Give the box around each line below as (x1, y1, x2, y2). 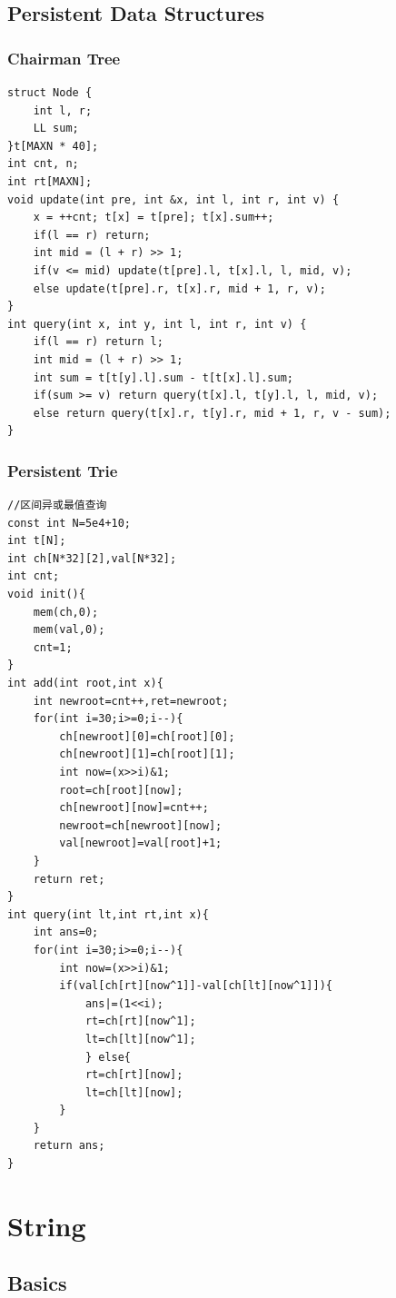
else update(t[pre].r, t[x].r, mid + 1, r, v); (33, 282, 326, 295)
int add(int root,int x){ (7, 677, 163, 690)
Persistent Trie (7, 459, 118, 481)
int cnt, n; (7, 157, 79, 171)
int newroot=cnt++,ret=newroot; (33, 694, 229, 708)
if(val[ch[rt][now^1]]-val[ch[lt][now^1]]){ (59, 979, 332, 993)
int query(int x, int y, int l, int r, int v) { (7, 317, 307, 331)
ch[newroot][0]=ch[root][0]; (59, 729, 235, 743)
